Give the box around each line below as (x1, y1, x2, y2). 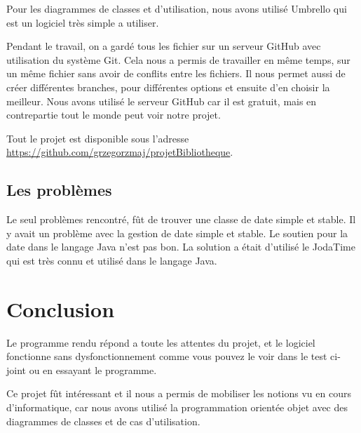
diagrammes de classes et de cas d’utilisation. (6, 413, 200, 428)
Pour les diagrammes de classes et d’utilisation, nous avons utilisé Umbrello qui (6, 1, 347, 15)
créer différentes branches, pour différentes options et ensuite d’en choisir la (6, 79, 330, 94)
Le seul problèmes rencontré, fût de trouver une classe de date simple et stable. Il (6, 212, 356, 227)
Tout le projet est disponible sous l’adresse (6, 131, 189, 145)
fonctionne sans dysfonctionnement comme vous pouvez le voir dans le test (6, 349, 327, 364)
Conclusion (6, 294, 115, 323)
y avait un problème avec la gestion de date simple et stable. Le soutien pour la (6, 225, 348, 240)
